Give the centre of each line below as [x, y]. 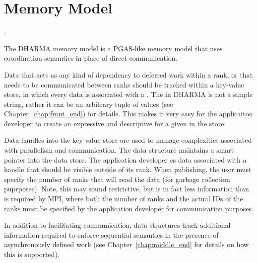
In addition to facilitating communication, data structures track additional [117, 225]
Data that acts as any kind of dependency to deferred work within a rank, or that [128, 74]
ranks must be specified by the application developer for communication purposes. [129, 208]
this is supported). [32, 254]
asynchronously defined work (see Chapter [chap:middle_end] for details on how [127, 244]
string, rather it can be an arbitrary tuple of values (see [89, 104]
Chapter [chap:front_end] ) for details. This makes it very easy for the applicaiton [128, 114]
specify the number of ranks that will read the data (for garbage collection [117, 179]
